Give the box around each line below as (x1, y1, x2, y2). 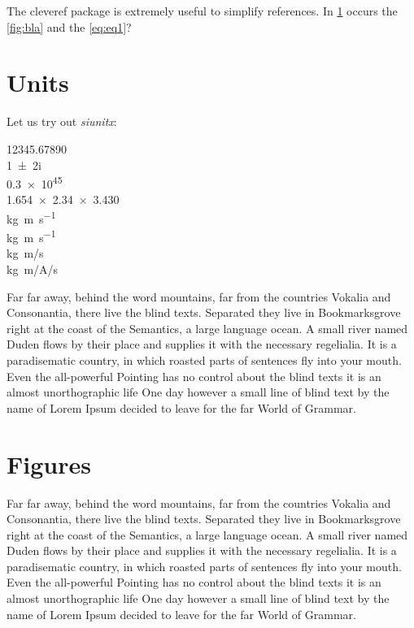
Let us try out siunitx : (7, 113, 117, 130)
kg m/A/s (7, 261, 59, 278)
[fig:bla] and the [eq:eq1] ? (7, 18, 132, 35)
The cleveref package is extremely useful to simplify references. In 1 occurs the (7, 2, 398, 19)
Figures (7, 447, 91, 480)
